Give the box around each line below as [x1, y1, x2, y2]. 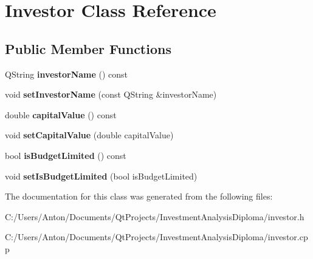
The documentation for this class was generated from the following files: [5, 190, 273, 203]
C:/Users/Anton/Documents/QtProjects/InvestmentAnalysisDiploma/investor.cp [5, 230, 308, 243]
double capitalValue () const [5, 108, 117, 121]
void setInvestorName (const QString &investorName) [5, 88, 217, 101]
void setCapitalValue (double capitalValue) [5, 129, 174, 141]
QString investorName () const [5, 67, 128, 80]
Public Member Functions [5, 39, 171, 58]
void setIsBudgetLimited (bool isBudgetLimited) [5, 169, 198, 182]
